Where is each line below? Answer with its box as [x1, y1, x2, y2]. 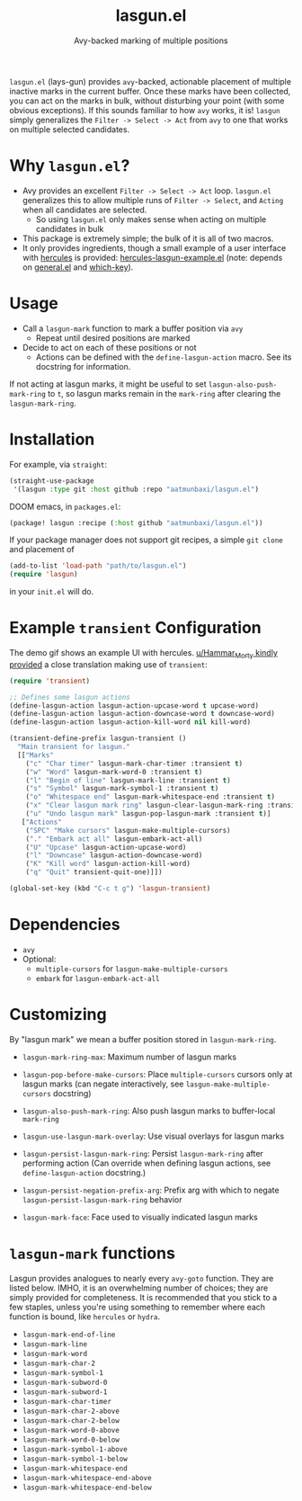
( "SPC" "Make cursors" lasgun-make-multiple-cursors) [25, 826, 231, 835]
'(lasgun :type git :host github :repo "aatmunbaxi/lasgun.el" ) [13, 485, 259, 494]
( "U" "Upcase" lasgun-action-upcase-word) [25, 843, 187, 852]
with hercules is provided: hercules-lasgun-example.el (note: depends [22, 252, 283, 263]
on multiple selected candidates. [9, 123, 130, 135]
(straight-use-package [9, 476, 94, 486]
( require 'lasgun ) [9, 570, 78, 579]
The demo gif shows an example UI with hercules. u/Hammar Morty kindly [9, 648, 279, 660]
